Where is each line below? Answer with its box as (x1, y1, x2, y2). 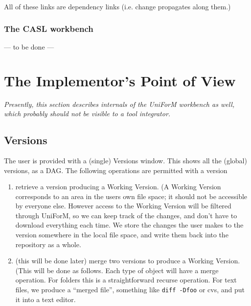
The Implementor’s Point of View (4, 70, 236, 90)
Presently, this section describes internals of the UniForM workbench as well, (4, 99, 235, 109)
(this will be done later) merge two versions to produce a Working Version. (15, 255, 240, 266)
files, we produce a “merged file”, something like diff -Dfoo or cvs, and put (15, 284, 245, 295)
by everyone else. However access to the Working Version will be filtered (15, 201, 231, 211)
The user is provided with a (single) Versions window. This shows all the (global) (4, 155, 247, 165)
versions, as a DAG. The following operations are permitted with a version (4, 165, 228, 175)
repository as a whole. (15, 239, 81, 249)
